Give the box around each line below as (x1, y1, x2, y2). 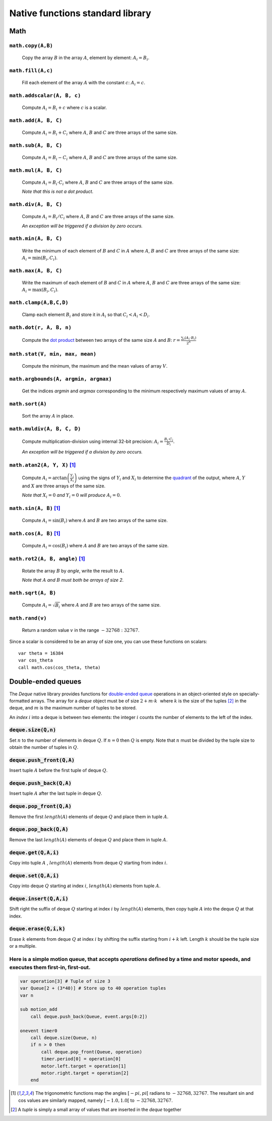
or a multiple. (9, 943, 37, 949)
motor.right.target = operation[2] (41, 1070, 129, 1076)
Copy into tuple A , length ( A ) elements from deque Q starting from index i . (9, 859, 168, 865)
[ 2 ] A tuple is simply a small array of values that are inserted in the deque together (11, 1106, 181, 1113)
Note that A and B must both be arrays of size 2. (22, 577, 124, 583)
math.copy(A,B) (9, 42, 53, 49)
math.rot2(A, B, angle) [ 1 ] (9, 555, 85, 562)
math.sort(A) (9, 400, 47, 407)
